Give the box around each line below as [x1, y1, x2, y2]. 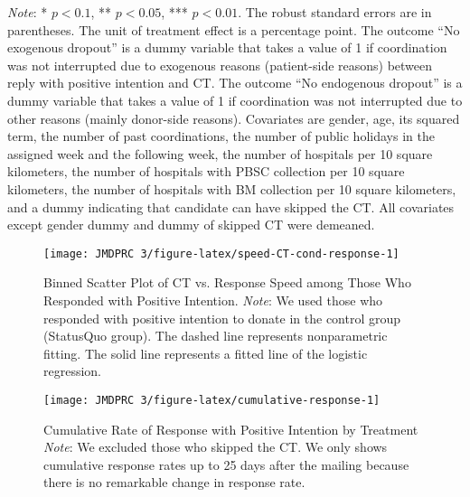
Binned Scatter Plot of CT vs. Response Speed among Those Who [43, 273, 411, 292]
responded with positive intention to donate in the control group [43, 308, 401, 327]
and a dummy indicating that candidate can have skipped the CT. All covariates [7, 197, 455, 216]
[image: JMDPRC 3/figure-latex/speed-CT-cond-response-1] [43, 247, 399, 260]
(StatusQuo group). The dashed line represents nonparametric [43, 326, 388, 345]
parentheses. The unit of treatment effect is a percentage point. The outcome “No [7, 20, 460, 39]
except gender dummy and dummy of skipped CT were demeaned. [7, 215, 375, 234]
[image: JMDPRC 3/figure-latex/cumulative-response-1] [43, 393, 381, 407]
